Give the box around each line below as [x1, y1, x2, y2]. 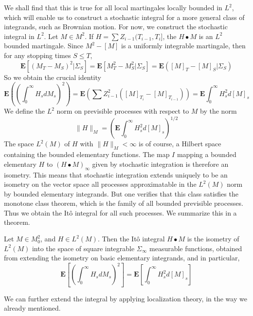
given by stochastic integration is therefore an [92, 158, 229, 169]
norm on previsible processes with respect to [56, 106, 189, 116]
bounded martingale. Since [4, 40, 84, 51]
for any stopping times [4, 50, 71, 60]
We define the [4, 106, 45, 116]
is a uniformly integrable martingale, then [121, 40, 246, 51]
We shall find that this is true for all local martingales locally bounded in [4, 2, 222, 12]
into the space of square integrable [32, 243, 135, 253]
